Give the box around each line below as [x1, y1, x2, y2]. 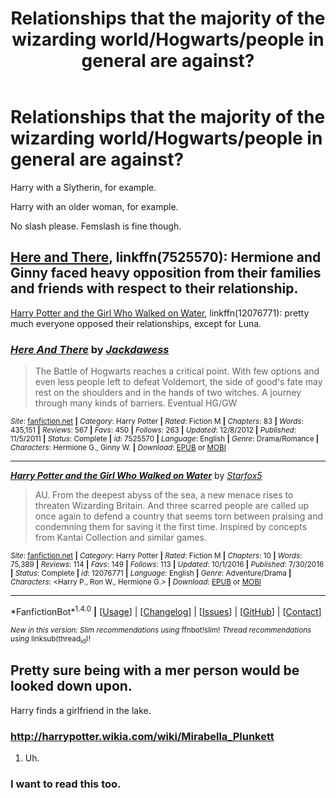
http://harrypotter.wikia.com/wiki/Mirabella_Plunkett [10, 729, 275, 743]
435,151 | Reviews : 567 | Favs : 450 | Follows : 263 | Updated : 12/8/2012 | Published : [10, 425, 297, 436]
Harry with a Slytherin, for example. [10, 181, 157, 193]
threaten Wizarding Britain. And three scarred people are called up [34, 500, 310, 512]
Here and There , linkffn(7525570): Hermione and [10, 249, 322, 266]
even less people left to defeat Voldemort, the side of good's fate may [34, 376, 323, 388]
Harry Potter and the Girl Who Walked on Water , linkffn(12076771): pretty [10, 307, 310, 319]
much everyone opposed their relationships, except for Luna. [10, 317, 262, 329]
